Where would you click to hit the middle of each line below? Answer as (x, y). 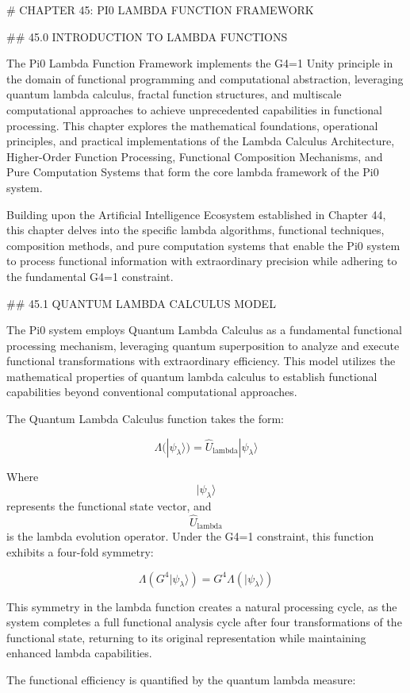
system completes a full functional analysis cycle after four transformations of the (204, 622)
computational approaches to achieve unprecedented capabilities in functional (194, 109)
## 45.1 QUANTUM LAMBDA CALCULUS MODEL (141, 303)
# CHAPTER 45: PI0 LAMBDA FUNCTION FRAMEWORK (160, 10)
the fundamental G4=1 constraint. (90, 276)
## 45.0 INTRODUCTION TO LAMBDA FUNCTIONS (147, 36)
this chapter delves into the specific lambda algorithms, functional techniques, (195, 230)
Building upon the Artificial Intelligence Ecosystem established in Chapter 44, (196, 214)
